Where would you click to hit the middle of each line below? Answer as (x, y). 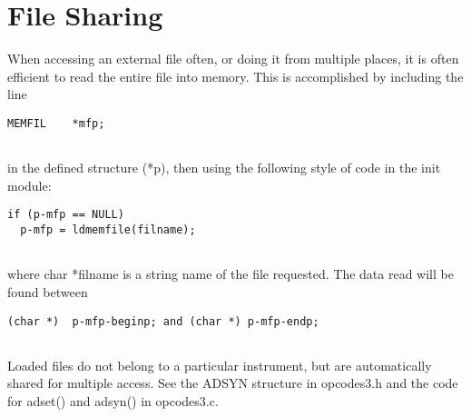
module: (29, 185)
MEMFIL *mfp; (56, 123)
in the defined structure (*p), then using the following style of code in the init (224, 168)
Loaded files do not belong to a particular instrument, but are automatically (220, 365)
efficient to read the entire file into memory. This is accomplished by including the (235, 76)
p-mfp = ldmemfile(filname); (108, 230)
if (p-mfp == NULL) (66, 215)
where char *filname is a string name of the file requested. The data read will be (231, 274)
